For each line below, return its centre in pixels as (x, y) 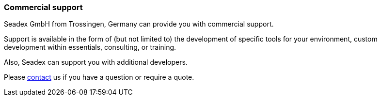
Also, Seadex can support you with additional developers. (96, 62)
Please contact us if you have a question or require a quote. (99, 77)
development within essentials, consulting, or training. (90, 47)
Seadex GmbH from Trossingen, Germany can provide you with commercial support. (139, 24)
